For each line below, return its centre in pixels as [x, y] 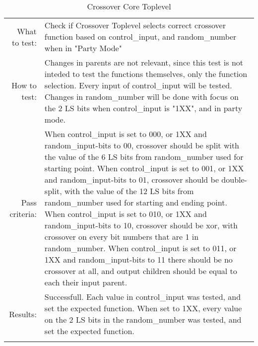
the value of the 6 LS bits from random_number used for [144, 157]
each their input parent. [86, 282]
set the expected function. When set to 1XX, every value [143, 308]
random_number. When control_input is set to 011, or [140, 248]
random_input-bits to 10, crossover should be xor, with [141, 225]
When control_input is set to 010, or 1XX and [126, 214]
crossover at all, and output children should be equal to [141, 271]
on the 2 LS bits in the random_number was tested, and [143, 319]
